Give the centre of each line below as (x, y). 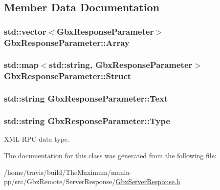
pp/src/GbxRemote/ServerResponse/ (60, 181)
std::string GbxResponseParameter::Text (86, 98)
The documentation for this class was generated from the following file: (110, 155)
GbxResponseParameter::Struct (68, 76)
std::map (21, 65)
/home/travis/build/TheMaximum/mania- (68, 172)
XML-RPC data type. (37, 139)
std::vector (25, 31)
